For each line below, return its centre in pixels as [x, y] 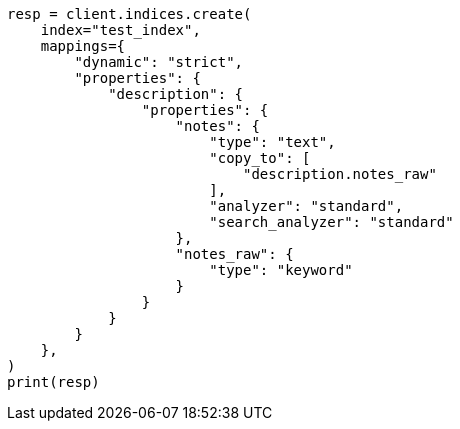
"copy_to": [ [260, 158]
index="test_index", [120, 30]
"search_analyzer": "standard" [331, 222]
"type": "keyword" [281, 270]
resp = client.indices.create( [129, 14]
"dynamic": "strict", [159, 62]
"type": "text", [272, 142]
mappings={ [83, 46]
